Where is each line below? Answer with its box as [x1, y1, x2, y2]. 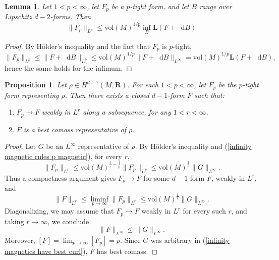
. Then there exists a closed [65, 89, 149, 100]
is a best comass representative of [23, 124, 127, 134]
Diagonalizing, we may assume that [5, 205, 114, 216]
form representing [5, 89, 59, 100]
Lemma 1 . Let [5, 1, 51, 11]
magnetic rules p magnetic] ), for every [5, 150, 122, 161]
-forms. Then [50, 11, 91, 22]
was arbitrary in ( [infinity [150, 235, 230, 245]
